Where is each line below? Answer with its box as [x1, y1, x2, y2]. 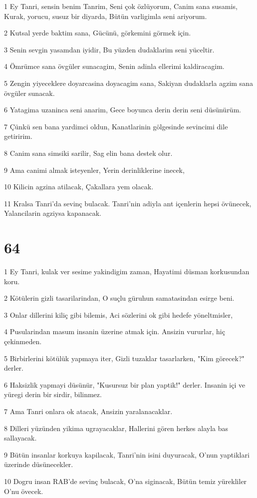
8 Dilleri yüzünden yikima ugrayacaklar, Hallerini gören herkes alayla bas [4, 423, 229, 433]
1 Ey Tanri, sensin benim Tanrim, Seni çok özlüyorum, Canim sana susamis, [4, 1, 238, 11]
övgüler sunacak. [4, 87, 55, 98]
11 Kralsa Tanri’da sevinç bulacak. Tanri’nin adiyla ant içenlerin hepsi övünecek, [4, 198, 252, 208]
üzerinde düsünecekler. [4, 459, 73, 470]
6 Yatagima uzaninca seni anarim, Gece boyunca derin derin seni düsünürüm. [4, 104, 241, 115]
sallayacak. [4, 433, 37, 443]
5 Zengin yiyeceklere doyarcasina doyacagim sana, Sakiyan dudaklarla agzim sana [4, 77, 253, 88]
